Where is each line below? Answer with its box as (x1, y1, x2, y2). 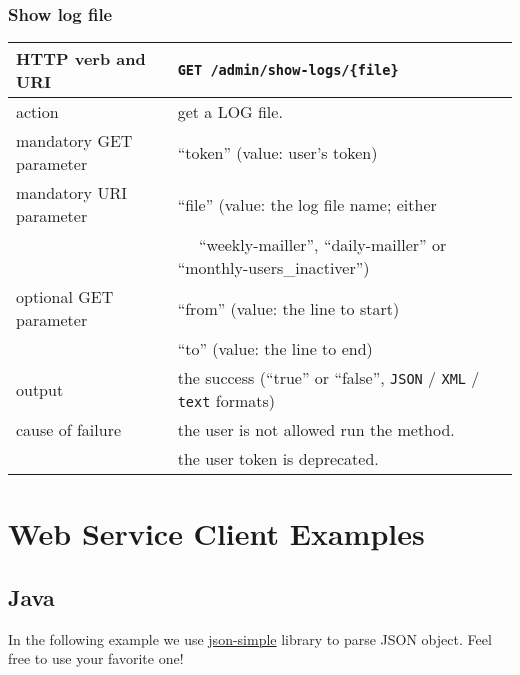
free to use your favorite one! (8, 648, 184, 669)
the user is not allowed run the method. (177, 418, 455, 442)
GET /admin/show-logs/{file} (177, 62, 399, 79)
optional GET (16, 285, 114, 309)
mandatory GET (16, 129, 133, 153)
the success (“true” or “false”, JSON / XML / (177, 366, 480, 390)
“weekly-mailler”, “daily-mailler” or (198, 233, 447, 257)
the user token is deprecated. (177, 447, 379, 471)
